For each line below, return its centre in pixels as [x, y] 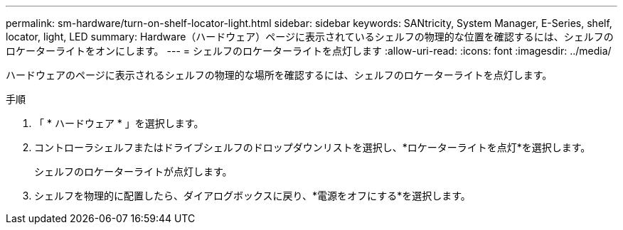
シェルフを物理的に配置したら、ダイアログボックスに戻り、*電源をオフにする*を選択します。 [252, 196]
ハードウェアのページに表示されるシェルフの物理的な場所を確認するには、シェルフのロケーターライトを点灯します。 [279, 75]
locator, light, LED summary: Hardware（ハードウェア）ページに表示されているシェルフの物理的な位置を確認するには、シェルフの [310, 37]
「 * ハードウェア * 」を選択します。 [119, 123]
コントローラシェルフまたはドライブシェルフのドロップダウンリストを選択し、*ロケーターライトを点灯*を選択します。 [313, 147]
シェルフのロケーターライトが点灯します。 [133, 171]
